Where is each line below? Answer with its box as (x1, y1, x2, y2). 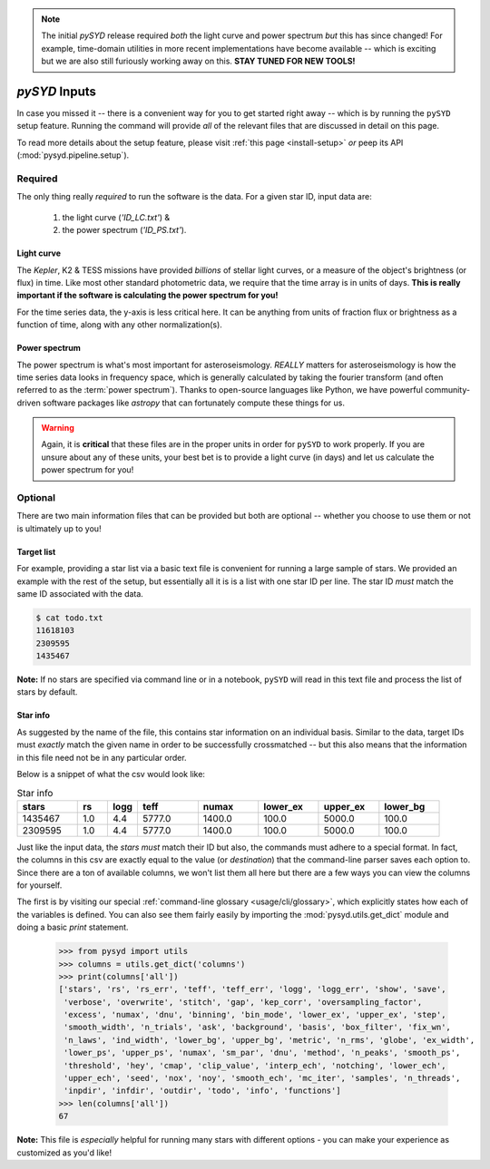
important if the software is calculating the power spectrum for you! (16, 290, 279, 301)
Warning (41, 423, 74, 434)
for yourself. (16, 880, 63, 891)
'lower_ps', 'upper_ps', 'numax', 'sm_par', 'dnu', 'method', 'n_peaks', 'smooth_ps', (64, 1047, 461, 1058)
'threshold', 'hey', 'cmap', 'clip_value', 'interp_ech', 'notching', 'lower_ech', (64, 1060, 446, 1070)
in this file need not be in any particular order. (16, 752, 187, 763)
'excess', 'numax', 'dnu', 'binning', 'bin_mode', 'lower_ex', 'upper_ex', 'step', (64, 1009, 446, 1020)
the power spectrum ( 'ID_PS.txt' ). (62, 225, 187, 236)
